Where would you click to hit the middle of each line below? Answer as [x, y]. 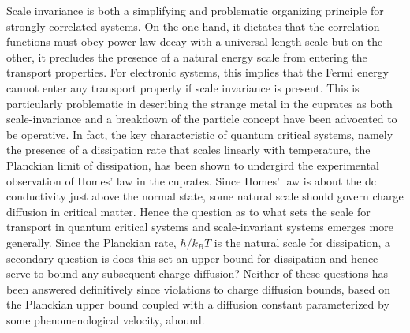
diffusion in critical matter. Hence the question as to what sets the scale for [188, 211]
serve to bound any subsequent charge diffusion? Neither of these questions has [198, 273]
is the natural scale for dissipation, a [302, 242]
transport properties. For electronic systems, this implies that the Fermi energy [198, 72]
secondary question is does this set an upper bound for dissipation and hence [192, 258]
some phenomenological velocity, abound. [106, 319]
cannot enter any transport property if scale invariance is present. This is [183, 87]
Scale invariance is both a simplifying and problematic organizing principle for [195, 10]
